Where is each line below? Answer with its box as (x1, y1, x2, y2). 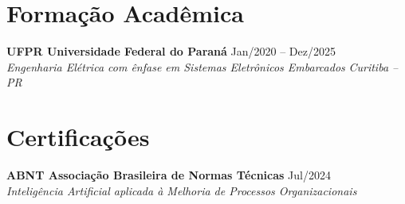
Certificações (6, 121, 150, 153)
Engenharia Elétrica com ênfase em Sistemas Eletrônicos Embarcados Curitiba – (6, 58, 399, 75)
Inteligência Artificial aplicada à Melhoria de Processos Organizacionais (6, 182, 357, 198)
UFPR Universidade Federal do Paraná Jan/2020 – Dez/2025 (6, 43, 336, 60)
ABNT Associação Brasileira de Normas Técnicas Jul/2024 (6, 167, 331, 183)
